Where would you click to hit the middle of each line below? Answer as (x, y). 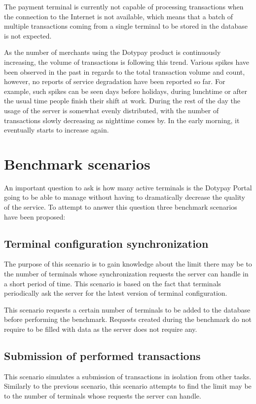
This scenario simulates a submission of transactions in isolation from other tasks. (128, 376)
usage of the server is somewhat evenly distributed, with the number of (111, 110)
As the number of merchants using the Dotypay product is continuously (112, 52)
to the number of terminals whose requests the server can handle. (103, 395)
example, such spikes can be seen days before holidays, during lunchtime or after (126, 91)
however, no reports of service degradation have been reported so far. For (115, 81)
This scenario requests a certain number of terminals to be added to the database (127, 309)
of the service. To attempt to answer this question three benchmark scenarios (121, 207)
